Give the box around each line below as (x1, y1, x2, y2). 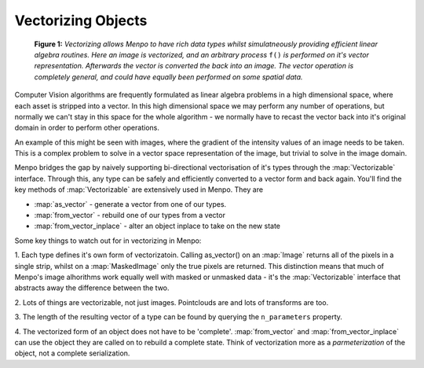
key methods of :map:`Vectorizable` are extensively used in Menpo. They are (14, 185, 263, 194)
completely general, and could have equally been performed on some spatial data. (34, 72, 303, 82)
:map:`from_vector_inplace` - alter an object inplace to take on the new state (34, 221, 280, 231)
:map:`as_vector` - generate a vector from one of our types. (34, 199, 227, 208)
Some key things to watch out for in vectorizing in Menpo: (14, 236, 202, 245)
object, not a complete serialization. (14, 348, 130, 358)
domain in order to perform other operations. (14, 123, 160, 133)
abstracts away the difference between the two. (14, 283, 170, 293)
